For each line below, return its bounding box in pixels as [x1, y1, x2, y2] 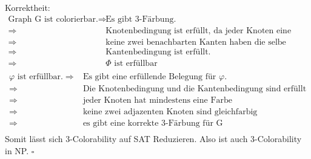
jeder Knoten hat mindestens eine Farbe [82, 96, 233, 105]
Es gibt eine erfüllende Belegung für [82, 72, 216, 81]
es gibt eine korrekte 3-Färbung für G [82, 118, 223, 128]
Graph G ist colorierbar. [8, 15, 98, 24]
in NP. [5, 144, 29, 157]
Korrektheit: [5, 1, 50, 13]
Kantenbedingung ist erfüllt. [105, 47, 211, 56]
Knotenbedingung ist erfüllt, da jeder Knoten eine [105, 26, 292, 35]
